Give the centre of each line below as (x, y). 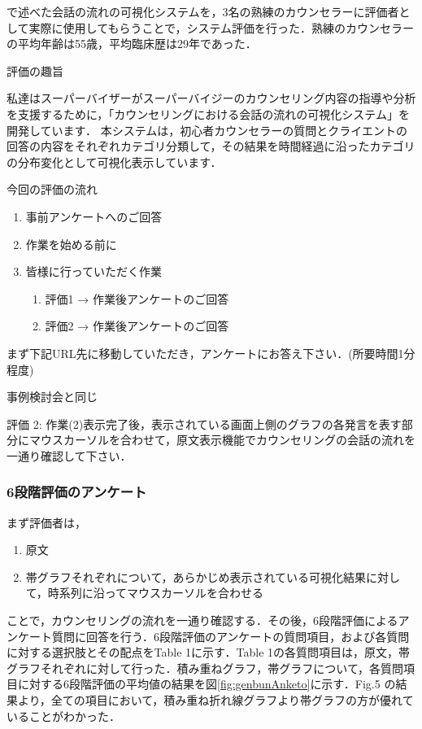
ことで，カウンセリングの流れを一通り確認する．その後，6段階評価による (202, 620)
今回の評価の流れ (52, 189)
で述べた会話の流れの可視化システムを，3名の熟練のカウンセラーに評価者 (203, 11)
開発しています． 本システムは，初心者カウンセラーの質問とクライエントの (207, 130)
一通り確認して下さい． (69, 455)
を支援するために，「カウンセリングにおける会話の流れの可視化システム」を (208, 113)
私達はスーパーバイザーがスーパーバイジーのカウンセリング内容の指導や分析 (211, 98)
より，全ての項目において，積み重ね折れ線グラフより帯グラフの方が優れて (215, 700)
